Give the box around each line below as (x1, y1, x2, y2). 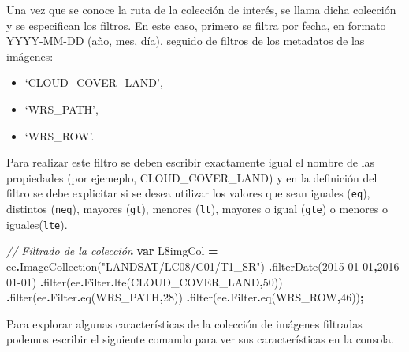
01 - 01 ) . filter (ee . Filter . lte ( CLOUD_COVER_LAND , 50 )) (6, 273, 283, 290)
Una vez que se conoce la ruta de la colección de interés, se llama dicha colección (6, 2, 396, 17)
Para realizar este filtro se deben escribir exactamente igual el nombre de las (6, 154, 374, 170)
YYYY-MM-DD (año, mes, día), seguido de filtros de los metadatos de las (6, 32, 365, 49)
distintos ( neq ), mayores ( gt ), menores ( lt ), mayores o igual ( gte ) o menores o (6, 200, 389, 216)
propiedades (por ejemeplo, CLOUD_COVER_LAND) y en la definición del (6, 169, 377, 185)
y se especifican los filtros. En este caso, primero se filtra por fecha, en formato (6, 17, 386, 33)
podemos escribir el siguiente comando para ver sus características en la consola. (6, 331, 394, 347)
